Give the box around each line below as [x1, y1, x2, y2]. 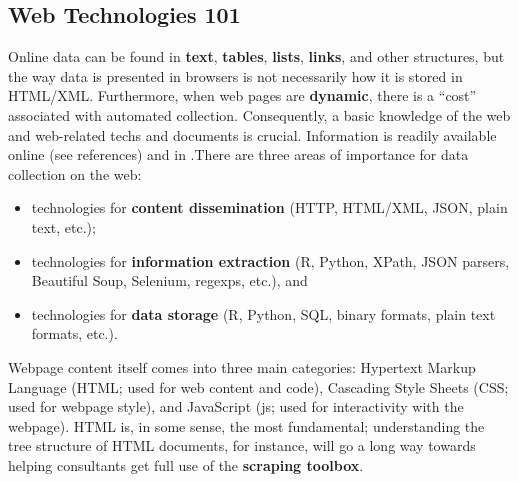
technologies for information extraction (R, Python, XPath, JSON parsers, [31, 250, 510, 271]
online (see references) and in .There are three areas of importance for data [8, 144, 469, 165]
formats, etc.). [31, 323, 118, 344]
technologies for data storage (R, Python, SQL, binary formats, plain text [31, 303, 496, 324]
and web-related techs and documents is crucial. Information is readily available [8, 124, 497, 145]
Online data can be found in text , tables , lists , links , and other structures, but [8, 46, 505, 67]
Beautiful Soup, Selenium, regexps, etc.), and [31, 270, 308, 291]
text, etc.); [31, 216, 96, 237]
